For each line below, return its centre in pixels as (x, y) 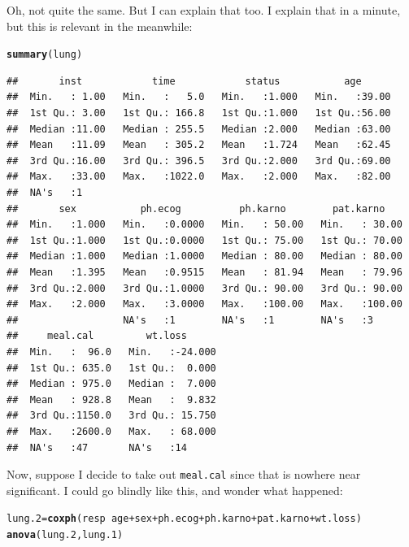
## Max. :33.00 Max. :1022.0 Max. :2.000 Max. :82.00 (199, 177)
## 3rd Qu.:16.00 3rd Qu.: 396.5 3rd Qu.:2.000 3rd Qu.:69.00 (199, 161)
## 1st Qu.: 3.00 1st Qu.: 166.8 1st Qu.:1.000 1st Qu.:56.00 (199, 113)
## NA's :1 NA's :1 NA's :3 (190, 320)
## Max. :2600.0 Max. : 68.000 (111, 431)
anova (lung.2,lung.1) (65, 535)
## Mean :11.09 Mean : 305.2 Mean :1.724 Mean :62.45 (199, 145)
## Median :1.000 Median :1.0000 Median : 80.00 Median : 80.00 (204, 256)
